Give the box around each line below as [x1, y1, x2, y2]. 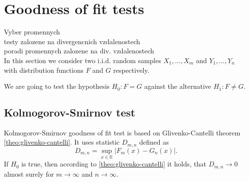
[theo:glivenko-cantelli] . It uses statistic [4, 137, 120, 147]
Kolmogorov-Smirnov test [4, 105, 135, 120]
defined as [139, 137, 169, 147]
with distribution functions [4, 65, 83, 75]
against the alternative [144, 81, 212, 91]
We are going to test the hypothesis [4, 81, 110, 91]
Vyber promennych [4, 27, 60, 37]
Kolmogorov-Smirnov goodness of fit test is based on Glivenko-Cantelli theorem [4, 127, 241, 137]
